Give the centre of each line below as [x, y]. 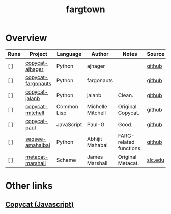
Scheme [66, 160]
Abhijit [95, 139]
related [126, 142]
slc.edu [155, 160]
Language [69, 54]
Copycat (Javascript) [39, 204]
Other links [29, 186]
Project [38, 54]
